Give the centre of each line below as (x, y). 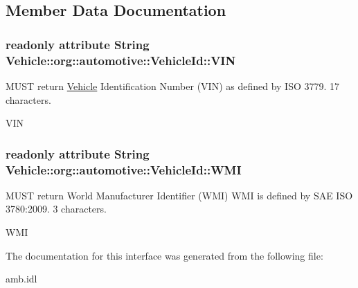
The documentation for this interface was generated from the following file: (164, 255)
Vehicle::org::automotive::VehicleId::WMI (124, 169)
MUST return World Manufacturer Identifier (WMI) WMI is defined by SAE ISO (179, 195)
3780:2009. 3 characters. (56, 209)
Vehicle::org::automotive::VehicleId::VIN (121, 60)
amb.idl (21, 279)
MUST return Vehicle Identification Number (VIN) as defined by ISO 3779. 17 (173, 85)
